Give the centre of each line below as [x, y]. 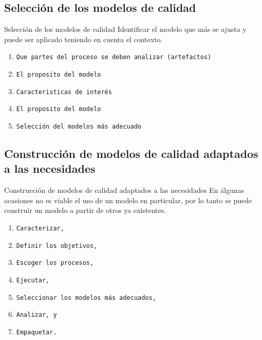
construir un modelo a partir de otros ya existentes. [85, 210]
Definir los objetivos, [57, 246]
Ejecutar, [33, 281]
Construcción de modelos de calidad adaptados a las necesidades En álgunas [124, 190]
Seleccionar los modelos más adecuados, [86, 298]
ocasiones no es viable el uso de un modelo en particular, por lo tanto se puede [128, 200]
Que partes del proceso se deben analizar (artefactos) [114, 57]
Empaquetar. [36, 332]
